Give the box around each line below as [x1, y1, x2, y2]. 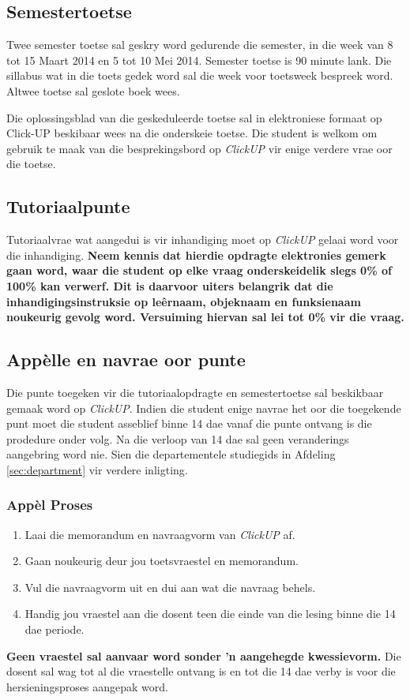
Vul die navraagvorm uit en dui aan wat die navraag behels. [24, 578, 316, 595]
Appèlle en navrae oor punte [6, 347, 246, 372]
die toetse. [6, 155, 56, 172]
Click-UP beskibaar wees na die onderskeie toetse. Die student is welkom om [6, 125, 378, 141]
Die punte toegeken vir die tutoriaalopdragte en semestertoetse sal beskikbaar [6, 384, 384, 400]
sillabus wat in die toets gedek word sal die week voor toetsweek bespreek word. [6, 67, 393, 84]
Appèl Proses [6, 495, 93, 515]
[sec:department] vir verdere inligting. [6, 461, 188, 477]
